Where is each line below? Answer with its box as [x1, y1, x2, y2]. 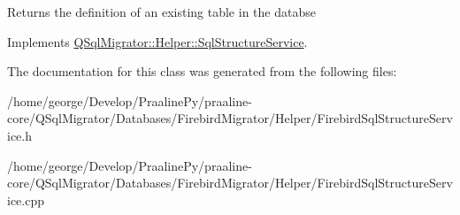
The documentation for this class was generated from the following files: [7, 62, 397, 81]
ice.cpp [7, 190, 44, 209]
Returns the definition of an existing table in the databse [7, 3, 316, 20]
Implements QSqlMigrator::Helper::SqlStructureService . [7, 32, 308, 50]
